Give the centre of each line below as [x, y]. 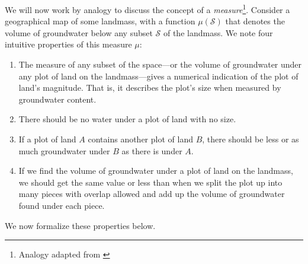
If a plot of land [47, 139]
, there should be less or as [251, 139]
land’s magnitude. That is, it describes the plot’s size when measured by [150, 88]
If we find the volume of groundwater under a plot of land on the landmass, [156, 171]
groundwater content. [57, 99]
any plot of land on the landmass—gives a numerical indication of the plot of [158, 76]
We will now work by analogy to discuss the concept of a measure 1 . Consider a [147, 9]
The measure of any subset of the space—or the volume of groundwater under [160, 64]
